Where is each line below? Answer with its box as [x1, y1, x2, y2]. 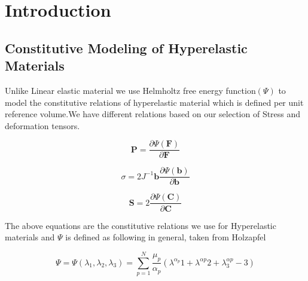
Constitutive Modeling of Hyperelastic [5, 38, 248, 57]
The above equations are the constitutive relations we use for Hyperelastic [5, 219, 276, 231]
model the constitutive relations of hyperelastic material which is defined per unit [5, 96, 304, 108]
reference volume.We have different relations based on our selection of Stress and [5, 108, 301, 120]
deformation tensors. [5, 119, 80, 132]
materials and [5, 231, 55, 243]
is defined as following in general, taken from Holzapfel [65, 231, 266, 243]
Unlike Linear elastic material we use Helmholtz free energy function [5, 84, 256, 96]
